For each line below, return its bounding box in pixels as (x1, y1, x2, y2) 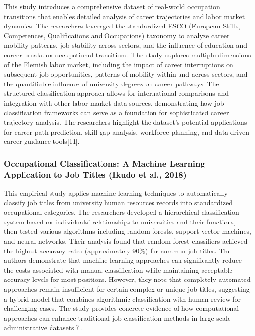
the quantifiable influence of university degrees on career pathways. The (4, 78, 219, 88)
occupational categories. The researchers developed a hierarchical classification (4, 207, 239, 217)
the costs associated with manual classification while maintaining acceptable (4, 264, 232, 275)
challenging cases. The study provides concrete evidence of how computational (4, 303, 239, 313)
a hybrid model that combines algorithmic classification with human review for (4, 293, 241, 304)
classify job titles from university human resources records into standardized (4, 197, 233, 207)
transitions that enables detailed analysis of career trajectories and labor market (4, 11, 245, 21)
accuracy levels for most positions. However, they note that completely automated (4, 274, 251, 284)
